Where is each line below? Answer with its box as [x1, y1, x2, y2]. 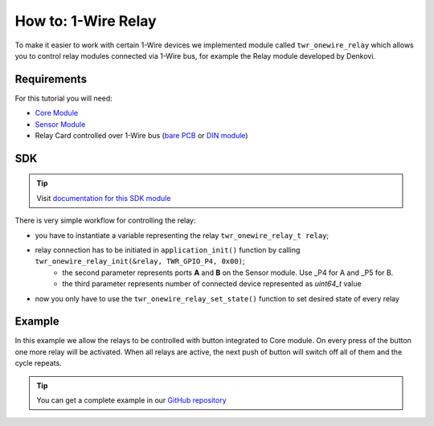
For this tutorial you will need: [14, 93, 113, 103]
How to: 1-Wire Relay [14, 12, 157, 30]
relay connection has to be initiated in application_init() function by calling [35, 245, 301, 255]
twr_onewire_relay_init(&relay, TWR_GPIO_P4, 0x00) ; [35, 256, 245, 266]
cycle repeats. [14, 358, 62, 368]
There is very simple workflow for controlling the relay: [14, 215, 196, 225]
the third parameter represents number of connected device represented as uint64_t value [62, 279, 362, 289]
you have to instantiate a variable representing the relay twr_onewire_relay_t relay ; [35, 230, 330, 240]
